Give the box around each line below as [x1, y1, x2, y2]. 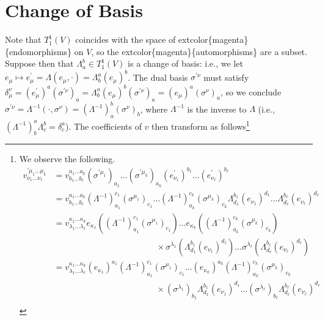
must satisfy [203, 70, 249, 83]
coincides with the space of [75, 33, 176, 46]
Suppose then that [5, 57, 74, 70]
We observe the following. [19, 152, 115, 165]
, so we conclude [220, 85, 282, 98]
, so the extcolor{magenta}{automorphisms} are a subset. [91, 45, 307, 58]
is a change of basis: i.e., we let [128, 57, 243, 70]
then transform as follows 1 [152, 118, 250, 132]
